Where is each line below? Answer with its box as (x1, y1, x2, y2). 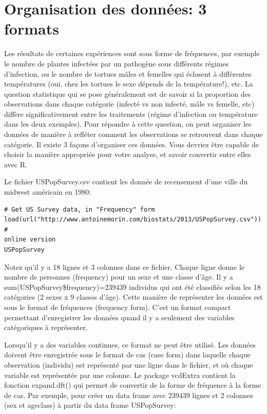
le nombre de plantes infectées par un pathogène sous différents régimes (4, 58, 229, 68)
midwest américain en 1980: (4, 186, 91, 197)
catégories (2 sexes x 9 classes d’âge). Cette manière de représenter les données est (4, 291, 263, 302)
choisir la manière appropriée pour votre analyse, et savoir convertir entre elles (4, 149, 251, 160)
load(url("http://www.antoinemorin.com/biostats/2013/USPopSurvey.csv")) (4, 216, 262, 223)
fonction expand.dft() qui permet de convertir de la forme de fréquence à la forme (4, 380, 261, 390)
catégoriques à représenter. (4, 322, 88, 333)
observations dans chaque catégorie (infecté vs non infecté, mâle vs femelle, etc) (4, 98, 255, 109)
